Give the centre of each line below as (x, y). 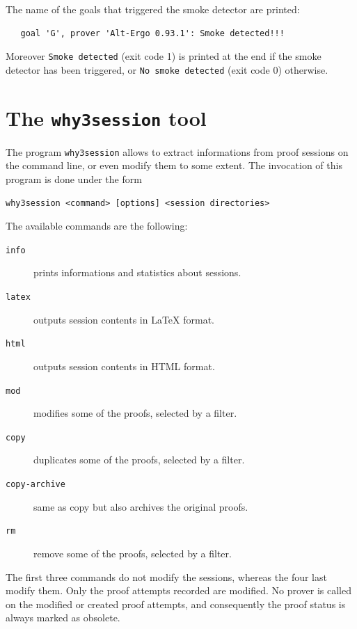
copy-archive (35, 485)
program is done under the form (74, 179)
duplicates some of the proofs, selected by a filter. (139, 460)
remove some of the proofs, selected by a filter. (133, 553)
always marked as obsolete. (63, 618)
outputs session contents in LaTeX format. (124, 319)
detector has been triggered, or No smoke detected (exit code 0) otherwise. (167, 69)
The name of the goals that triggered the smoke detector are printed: (153, 9)
